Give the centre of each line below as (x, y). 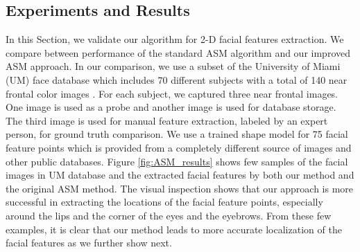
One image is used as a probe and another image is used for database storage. (171, 107)
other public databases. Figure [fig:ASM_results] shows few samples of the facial (177, 161)
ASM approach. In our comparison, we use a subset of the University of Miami (173, 66)
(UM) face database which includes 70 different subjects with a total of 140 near (177, 79)
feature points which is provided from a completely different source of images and (179, 147)
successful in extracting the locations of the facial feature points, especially (164, 202)
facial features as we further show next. (89, 243)
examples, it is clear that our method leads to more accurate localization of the (174, 229)
